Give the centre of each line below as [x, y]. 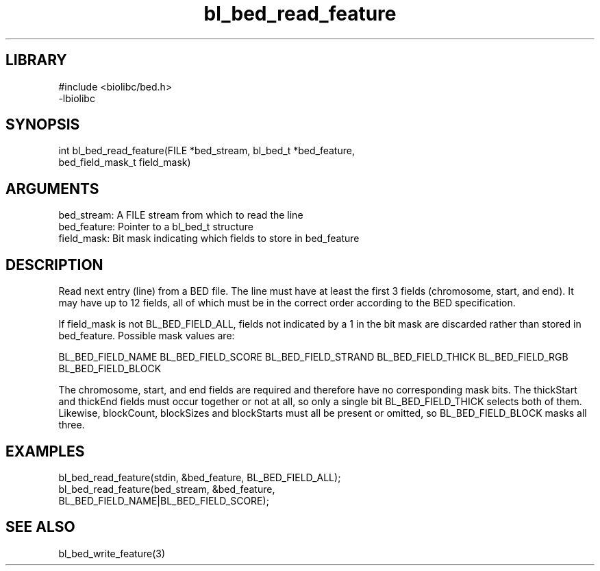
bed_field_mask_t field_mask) [125, 162]
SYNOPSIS [43, 125]
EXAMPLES [45, 451]
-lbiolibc [77, 98]
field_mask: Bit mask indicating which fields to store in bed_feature [209, 239]
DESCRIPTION [54, 265]
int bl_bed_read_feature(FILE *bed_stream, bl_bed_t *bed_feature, [207, 151]
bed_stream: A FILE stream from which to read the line [181, 215]
